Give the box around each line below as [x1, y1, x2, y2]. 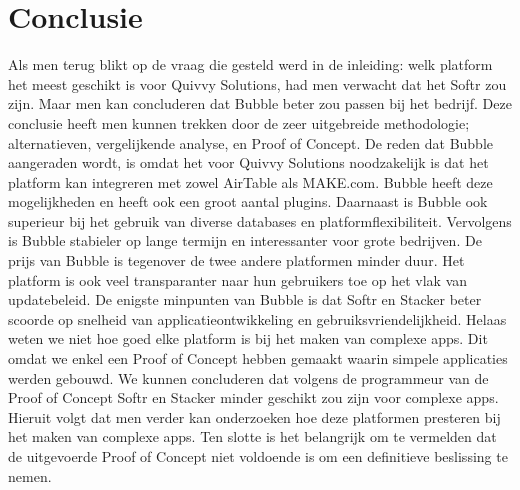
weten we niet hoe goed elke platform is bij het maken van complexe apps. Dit [8, 328, 488, 349]
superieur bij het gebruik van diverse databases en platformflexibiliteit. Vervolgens [8, 210, 512, 231]
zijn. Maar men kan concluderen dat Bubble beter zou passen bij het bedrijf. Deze [8, 93, 512, 114]
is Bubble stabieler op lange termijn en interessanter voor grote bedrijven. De [8, 230, 482, 251]
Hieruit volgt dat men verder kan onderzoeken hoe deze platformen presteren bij [8, 406, 501, 427]
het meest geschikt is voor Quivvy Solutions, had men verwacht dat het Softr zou [8, 73, 507, 94]
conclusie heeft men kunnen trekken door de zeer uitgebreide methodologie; [8, 112, 470, 133]
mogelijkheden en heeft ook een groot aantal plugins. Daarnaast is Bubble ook [8, 191, 488, 212]
